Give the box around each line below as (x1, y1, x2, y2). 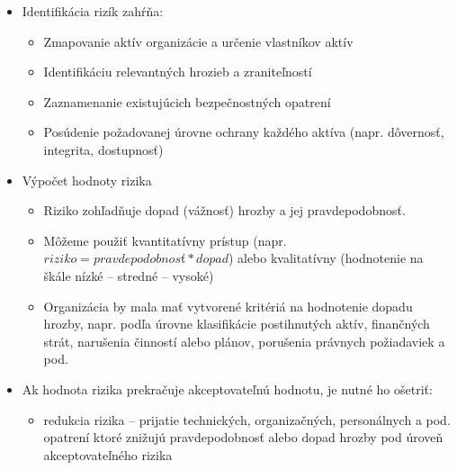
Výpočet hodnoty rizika (22, 170, 152, 189)
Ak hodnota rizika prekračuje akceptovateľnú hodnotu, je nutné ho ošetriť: (22, 379, 433, 398)
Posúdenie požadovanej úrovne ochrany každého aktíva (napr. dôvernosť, (43, 122, 444, 141)
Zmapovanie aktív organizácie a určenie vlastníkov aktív (43, 32, 354, 50)
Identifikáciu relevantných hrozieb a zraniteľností (43, 62, 312, 81)
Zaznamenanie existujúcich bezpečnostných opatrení (43, 92, 331, 111)
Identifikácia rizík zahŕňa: (22, 2, 164, 20)
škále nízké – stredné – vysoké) (43, 266, 214, 285)
